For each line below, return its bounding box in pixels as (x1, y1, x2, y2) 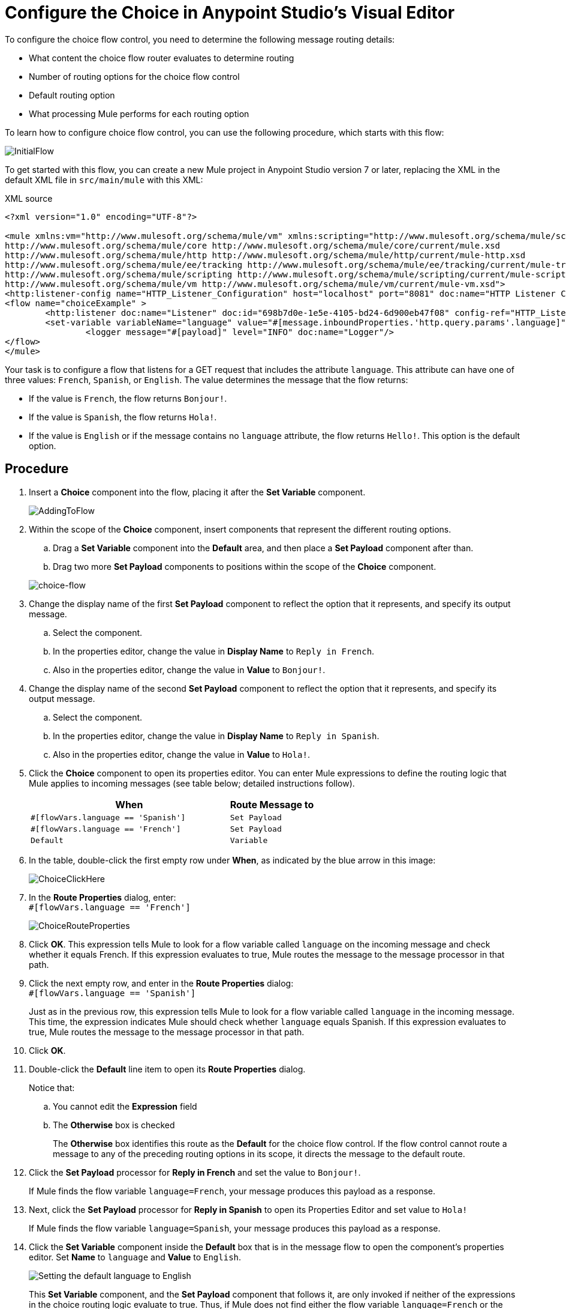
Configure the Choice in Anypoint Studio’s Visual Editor (5, 2, 455, 23)
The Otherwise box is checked (53, 1119, 175, 1130)
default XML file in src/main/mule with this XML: (5, 174, 203, 185)
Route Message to (230, 798, 314, 811)
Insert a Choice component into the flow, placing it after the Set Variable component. (29, 486, 366, 497)
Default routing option (29, 89, 115, 100)
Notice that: (29, 1082, 75, 1093)
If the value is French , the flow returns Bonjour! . (29, 393, 227, 404)
